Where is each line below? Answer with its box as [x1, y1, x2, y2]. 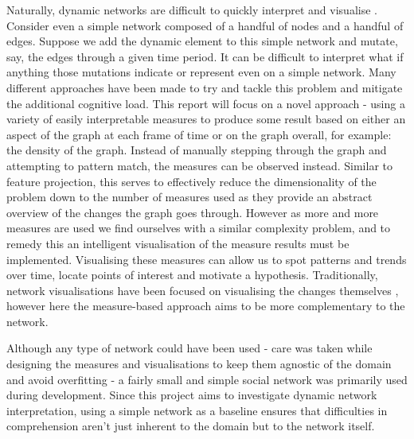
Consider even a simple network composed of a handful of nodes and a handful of [6, 17, 404, 33]
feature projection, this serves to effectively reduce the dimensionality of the [6, 173, 377, 189]
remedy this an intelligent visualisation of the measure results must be [6, 235, 350, 251]
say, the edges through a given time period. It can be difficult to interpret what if [6, 48, 404, 64]
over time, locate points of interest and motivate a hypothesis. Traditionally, [6, 266, 378, 283]
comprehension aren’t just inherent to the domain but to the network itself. [6, 418, 375, 434]
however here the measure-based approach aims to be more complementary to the [6, 297, 405, 314]
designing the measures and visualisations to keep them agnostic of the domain [6, 355, 392, 372]
